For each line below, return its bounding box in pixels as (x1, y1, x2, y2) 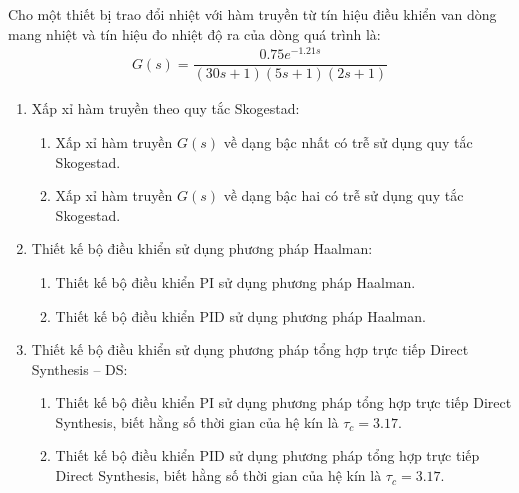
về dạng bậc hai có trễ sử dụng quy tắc (223, 185, 464, 206)
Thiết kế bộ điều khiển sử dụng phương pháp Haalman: (31, 238, 373, 259)
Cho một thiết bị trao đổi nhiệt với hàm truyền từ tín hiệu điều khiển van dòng (8, 4, 497, 24)
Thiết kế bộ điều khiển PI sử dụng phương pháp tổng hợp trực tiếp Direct (55, 392, 512, 413)
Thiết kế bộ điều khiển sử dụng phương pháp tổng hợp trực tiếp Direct (31, 339, 469, 360)
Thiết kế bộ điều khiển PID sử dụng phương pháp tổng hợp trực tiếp (55, 445, 480, 466)
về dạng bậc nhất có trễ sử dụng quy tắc (223, 131, 473, 152)
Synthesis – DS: (31, 358, 128, 379)
